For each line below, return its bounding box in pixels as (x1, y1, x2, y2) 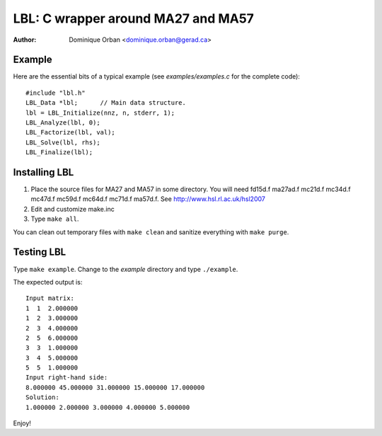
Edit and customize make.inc (30, 205, 115, 213)
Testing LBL (13, 246, 66, 258)
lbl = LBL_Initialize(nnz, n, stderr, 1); (25, 108, 175, 117)
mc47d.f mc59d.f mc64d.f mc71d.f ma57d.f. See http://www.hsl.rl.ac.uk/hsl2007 (30, 195, 265, 203)
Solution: (25, 394, 59, 401)
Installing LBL (13, 166, 74, 178)
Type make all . (30, 214, 79, 223)
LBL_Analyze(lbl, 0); (25, 119, 100, 127)
